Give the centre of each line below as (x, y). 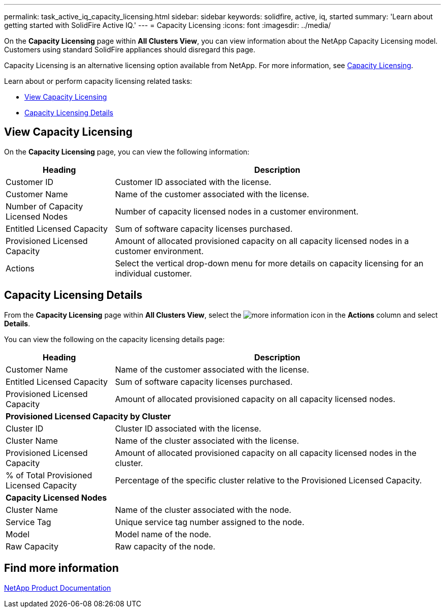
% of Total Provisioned (49, 475)
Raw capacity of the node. (165, 546)
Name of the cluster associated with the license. (207, 440)
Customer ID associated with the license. (193, 182)
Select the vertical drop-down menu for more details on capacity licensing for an (269, 263)
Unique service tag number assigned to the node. (210, 522)
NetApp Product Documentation (58, 588)
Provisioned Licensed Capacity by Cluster (88, 416)
